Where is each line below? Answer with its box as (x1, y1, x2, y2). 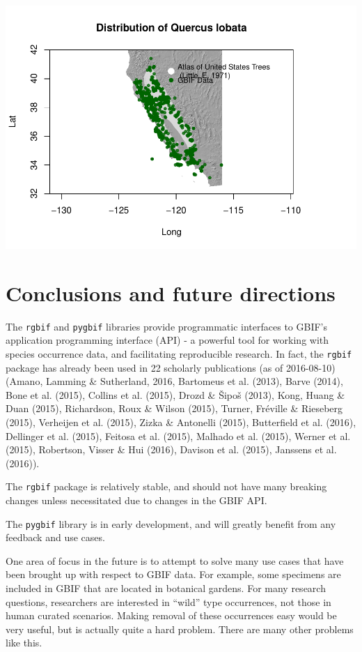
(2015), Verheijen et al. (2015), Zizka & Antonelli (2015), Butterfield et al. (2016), (6, 414, 356, 429)
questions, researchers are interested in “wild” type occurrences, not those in (6, 594, 331, 609)
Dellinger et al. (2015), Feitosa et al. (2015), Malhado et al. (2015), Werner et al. (6, 428, 351, 443)
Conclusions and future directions (6, 278, 336, 307)
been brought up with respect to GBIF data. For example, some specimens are (6, 567, 341, 582)
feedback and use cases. (6, 530, 105, 545)
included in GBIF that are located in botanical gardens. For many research (6, 580, 326, 595)
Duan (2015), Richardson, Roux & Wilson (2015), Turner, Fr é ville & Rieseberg (6, 401, 343, 416)
